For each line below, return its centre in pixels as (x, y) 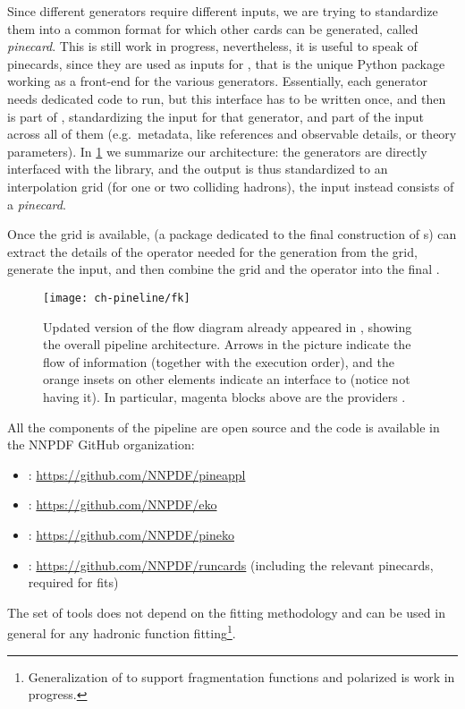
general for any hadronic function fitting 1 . (122, 632)
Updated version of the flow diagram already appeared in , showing (228, 326)
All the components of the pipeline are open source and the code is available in (224, 427)
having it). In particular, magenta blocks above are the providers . (224, 396)
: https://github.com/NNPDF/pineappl (137, 474)
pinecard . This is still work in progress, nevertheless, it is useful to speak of (212, 46)
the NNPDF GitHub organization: (101, 444)
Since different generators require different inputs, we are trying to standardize (223, 11)
